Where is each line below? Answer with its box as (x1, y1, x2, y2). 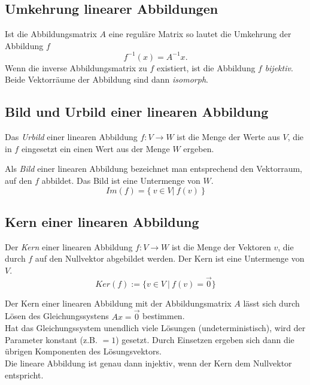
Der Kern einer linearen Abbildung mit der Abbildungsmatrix (5, 296, 232, 309)
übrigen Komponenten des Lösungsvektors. (5, 345, 162, 357)
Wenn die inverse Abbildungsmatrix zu (5, 61, 147, 74)
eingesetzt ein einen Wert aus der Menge (21, 142, 170, 154)
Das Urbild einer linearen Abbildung (5, 131, 138, 143)
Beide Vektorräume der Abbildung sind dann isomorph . (5, 73, 208, 86)
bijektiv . (265, 61, 293, 74)
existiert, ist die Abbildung (157, 61, 256, 74)
